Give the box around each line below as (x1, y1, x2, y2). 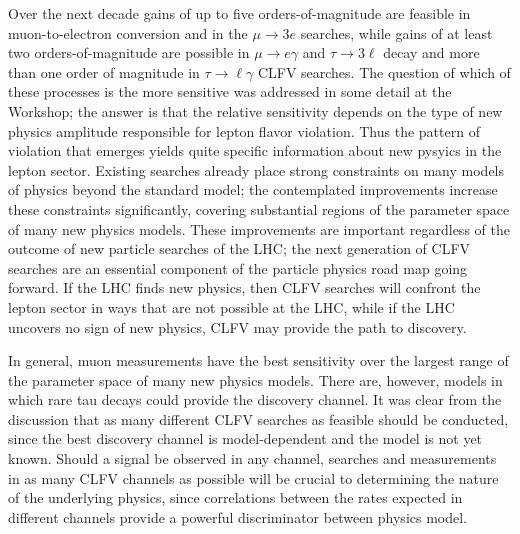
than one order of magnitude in (8, 61, 200, 82)
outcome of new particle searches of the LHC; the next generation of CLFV (8, 238, 471, 259)
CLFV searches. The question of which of (257, 61, 511, 82)
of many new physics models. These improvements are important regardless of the (8, 218, 510, 239)
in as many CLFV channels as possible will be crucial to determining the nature (8, 467, 499, 488)
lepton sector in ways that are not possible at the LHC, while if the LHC (8, 296, 455, 317)
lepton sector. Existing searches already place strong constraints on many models (8, 159, 505, 180)
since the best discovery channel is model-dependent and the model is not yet (8, 428, 483, 449)
